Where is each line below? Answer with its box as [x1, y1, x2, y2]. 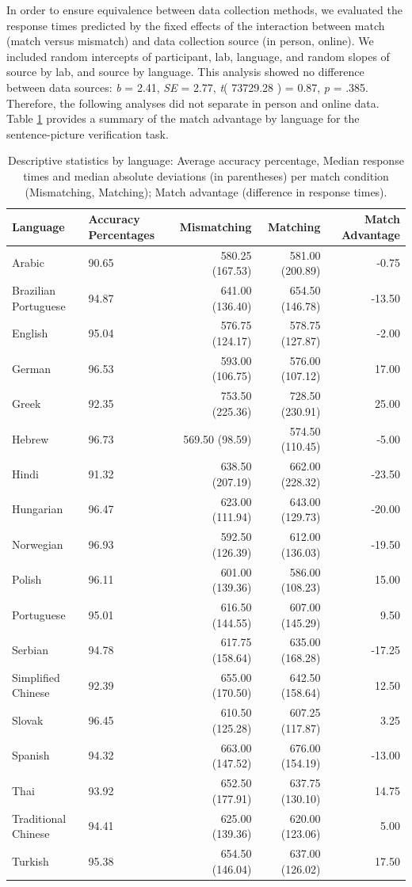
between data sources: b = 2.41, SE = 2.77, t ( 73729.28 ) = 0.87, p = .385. [6, 78, 368, 95]
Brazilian [12, 282, 56, 298]
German [12, 360, 51, 376]
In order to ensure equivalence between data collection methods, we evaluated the [6, 2, 402, 17]
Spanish [12, 747, 50, 763]
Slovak [12, 712, 44, 729]
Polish [12, 571, 42, 588]
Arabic [12, 254, 44, 271]
